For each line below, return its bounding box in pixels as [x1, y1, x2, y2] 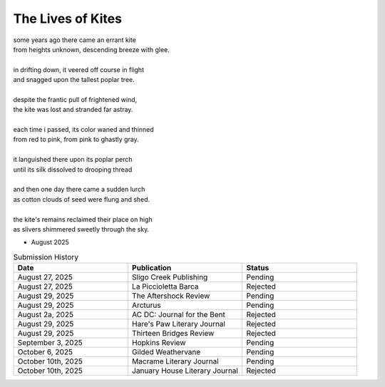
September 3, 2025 [17, 338, 83, 348]
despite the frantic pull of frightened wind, [13, 95, 138, 103]
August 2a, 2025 [17, 310, 74, 320]
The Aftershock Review [132, 291, 210, 301]
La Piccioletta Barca [132, 282, 199, 291]
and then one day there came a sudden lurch [13, 185, 145, 194]
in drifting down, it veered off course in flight [13, 65, 144, 74]
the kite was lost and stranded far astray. [13, 105, 133, 114]
